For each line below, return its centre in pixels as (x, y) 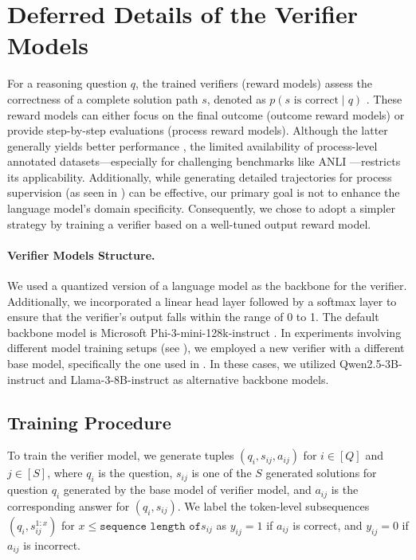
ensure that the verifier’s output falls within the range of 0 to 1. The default (193, 317)
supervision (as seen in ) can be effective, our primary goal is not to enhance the (204, 192)
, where (65, 473)
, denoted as (236, 98)
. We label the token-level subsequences (273, 506)
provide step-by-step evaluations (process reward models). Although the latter (198, 130)
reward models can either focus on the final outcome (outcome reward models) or (206, 114)
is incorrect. (52, 545)
